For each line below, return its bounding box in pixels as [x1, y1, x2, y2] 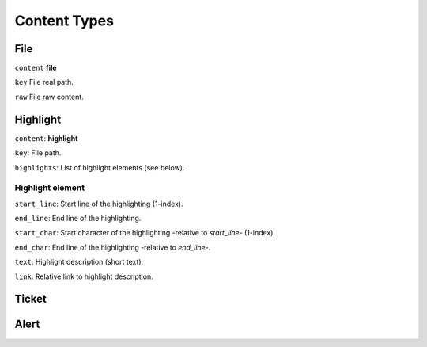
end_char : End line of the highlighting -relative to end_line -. [14, 242, 211, 252]
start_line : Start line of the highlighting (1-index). [14, 199, 183, 208]
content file [14, 63, 57, 73]
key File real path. [14, 78, 74, 87]
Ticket [14, 292, 47, 306]
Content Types [14, 12, 115, 29]
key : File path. [14, 148, 62, 158]
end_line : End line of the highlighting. [14, 214, 142, 223]
